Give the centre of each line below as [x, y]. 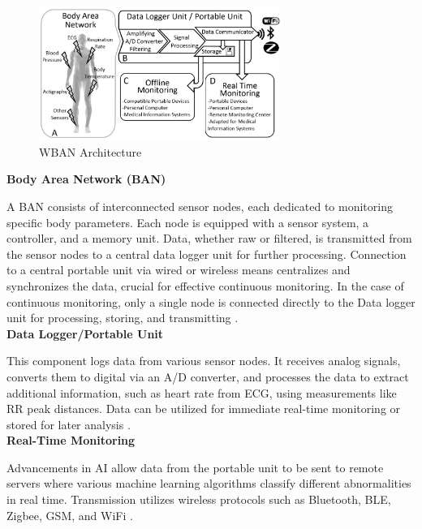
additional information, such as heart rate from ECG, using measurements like [202, 392]
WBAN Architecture [90, 151]
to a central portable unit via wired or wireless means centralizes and [179, 270]
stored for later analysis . [69, 424]
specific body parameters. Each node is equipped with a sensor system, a [188, 222]
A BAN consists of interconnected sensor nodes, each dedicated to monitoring [200, 206]
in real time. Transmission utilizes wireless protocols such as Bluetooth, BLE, [199, 499]
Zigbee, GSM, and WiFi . [70, 515]
